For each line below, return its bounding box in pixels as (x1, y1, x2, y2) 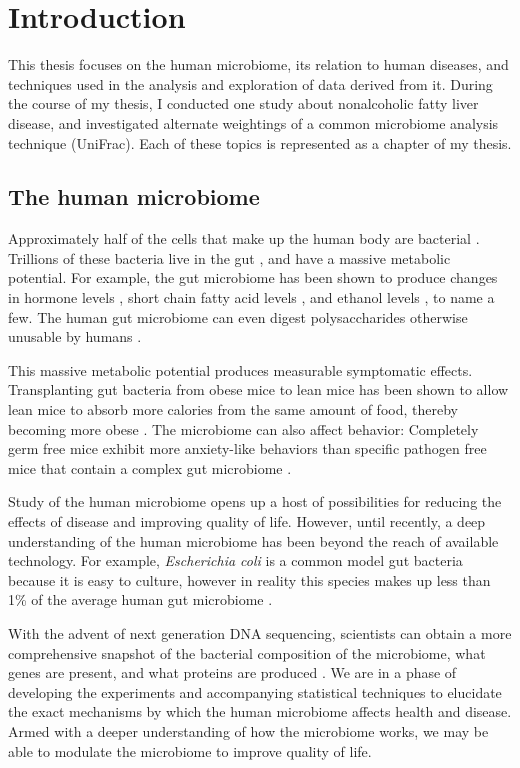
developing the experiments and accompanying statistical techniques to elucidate (8, 681, 502, 702)
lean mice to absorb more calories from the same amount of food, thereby (8, 399, 458, 420)
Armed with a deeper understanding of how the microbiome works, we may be (8, 720, 489, 741)
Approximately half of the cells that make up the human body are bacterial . (8, 228, 480, 249)
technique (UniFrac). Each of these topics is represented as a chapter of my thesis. (8, 132, 512, 153)
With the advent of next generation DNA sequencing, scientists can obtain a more (8, 622, 512, 643)
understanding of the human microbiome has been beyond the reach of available (8, 530, 499, 551)
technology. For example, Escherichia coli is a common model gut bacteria (8, 550, 463, 571)
